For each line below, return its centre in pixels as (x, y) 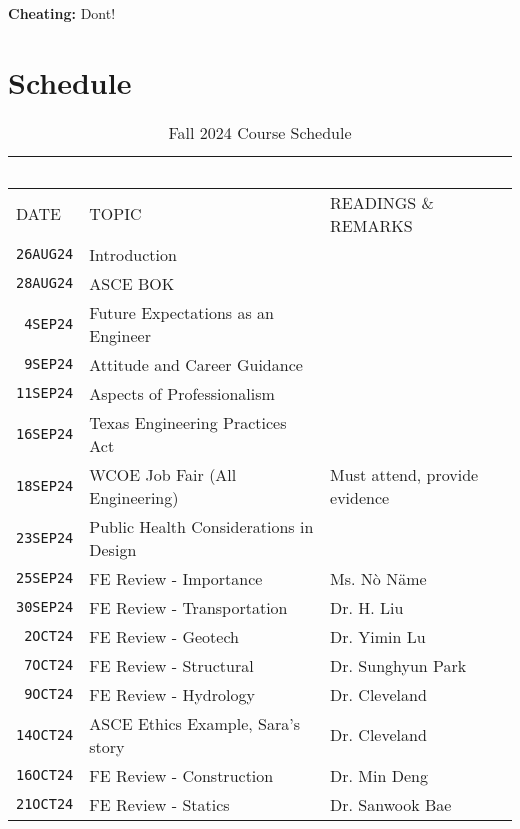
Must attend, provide (404, 474)
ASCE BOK (132, 283)
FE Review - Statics (159, 804)
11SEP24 (45, 393)
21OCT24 (45, 804)
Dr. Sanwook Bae (391, 804)
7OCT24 (49, 665)
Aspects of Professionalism (182, 393)
